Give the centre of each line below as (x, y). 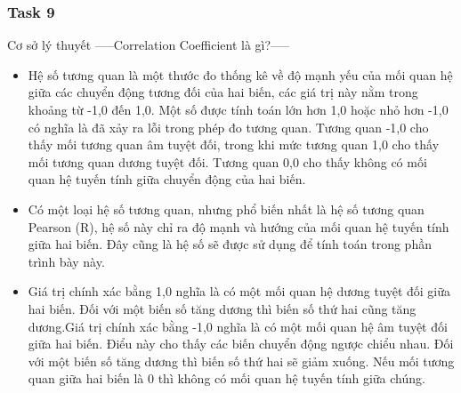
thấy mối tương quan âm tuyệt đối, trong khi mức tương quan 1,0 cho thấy (234, 144)
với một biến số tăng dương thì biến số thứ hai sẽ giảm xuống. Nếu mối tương (241, 361)
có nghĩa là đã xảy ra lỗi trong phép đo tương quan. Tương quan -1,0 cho (228, 127)
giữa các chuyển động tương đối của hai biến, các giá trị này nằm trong (223, 92)
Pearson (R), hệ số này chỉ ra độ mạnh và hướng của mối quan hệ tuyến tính (239, 226)
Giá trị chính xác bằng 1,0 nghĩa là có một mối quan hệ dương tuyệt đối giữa (239, 291)
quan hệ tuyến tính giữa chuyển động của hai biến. (167, 179)
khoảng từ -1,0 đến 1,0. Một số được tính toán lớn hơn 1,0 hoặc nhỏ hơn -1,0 (238, 109)
